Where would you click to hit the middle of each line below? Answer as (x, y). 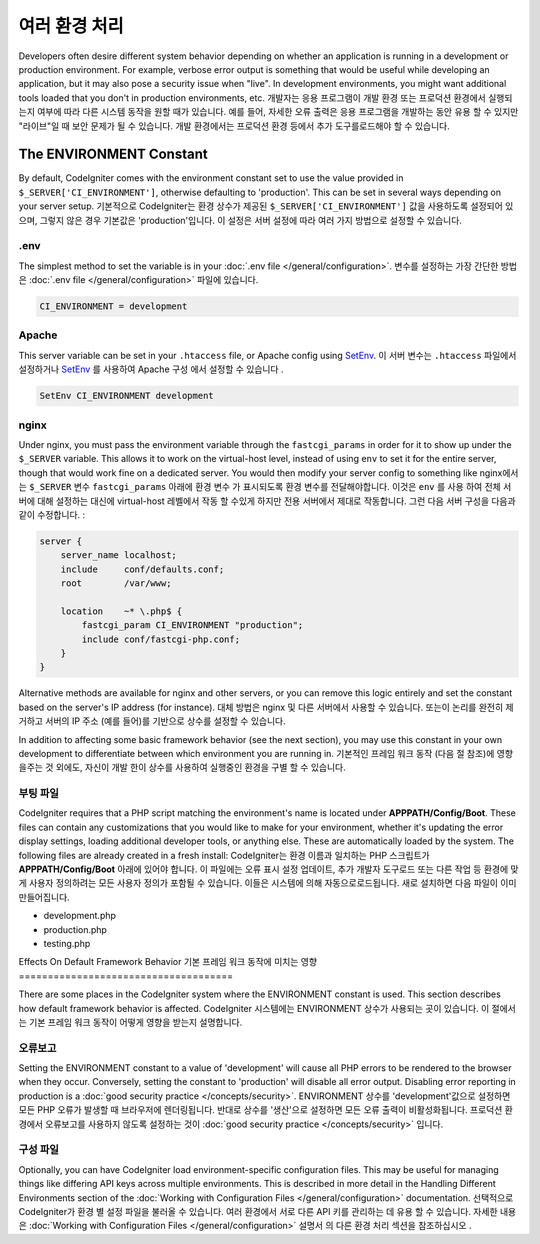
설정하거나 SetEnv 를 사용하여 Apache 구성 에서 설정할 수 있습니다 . (151, 369)
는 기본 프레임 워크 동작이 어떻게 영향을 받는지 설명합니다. (130, 1022)
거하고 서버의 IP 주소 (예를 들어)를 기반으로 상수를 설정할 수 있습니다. (152, 721)
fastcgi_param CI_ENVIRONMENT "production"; (192, 625)
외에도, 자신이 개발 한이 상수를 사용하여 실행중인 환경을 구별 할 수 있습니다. (200, 767)
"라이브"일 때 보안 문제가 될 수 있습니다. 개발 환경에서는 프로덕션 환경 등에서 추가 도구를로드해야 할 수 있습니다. (234, 126)
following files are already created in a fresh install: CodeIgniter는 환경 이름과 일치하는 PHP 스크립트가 (224, 855)
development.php (80, 916)
